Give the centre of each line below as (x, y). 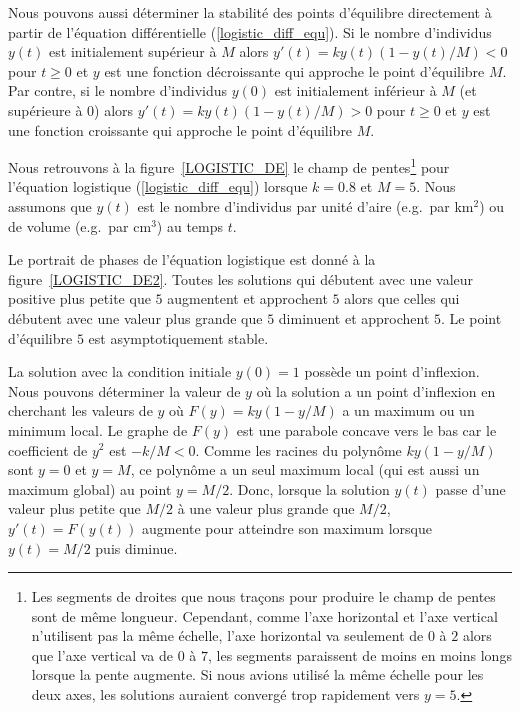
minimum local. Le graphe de (98, 429)
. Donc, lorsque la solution (309, 488)
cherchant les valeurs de (80, 410)
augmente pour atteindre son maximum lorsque (286, 527)
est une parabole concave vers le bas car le (366, 429)
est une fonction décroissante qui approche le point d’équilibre (294, 70)
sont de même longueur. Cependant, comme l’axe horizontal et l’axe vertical (264, 615)
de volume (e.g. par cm (80, 225)
